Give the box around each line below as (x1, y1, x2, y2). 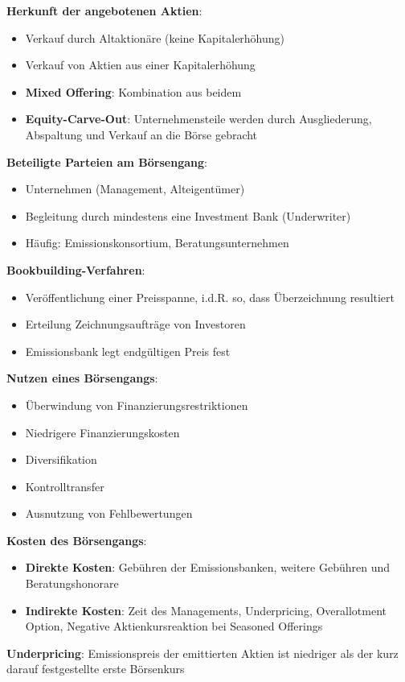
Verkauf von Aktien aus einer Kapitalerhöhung (25, 56, 256, 73)
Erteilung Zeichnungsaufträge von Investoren (25, 316, 246, 333)
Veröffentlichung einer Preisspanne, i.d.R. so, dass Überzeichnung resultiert (25, 288, 395, 305)
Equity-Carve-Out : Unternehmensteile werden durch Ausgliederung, (25, 110, 372, 127)
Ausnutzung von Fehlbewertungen (25, 505, 193, 522)
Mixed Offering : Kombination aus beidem (25, 83, 242, 100)
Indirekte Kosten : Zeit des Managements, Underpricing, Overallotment (25, 601, 387, 618)
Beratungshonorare (25, 575, 119, 592)
